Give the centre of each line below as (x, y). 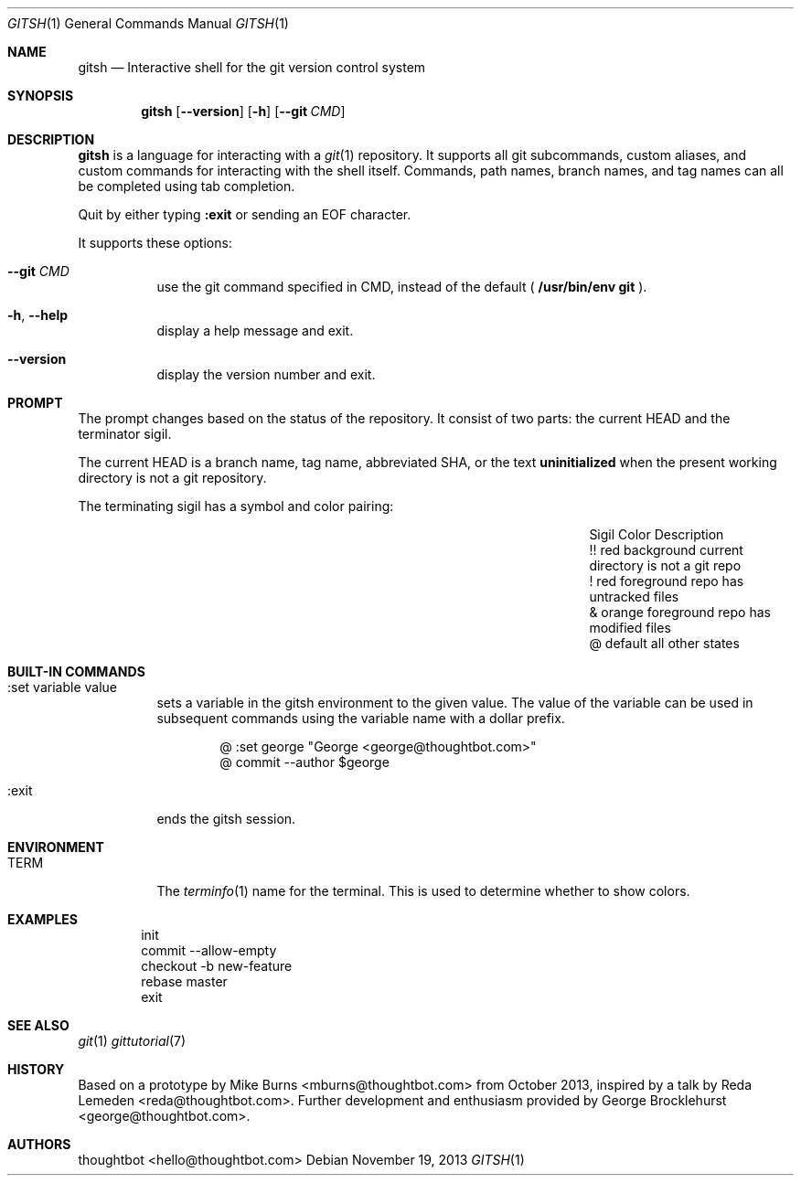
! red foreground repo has (667, 581)
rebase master (184, 981)
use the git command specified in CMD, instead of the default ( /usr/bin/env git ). (402, 287)
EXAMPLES (43, 919)
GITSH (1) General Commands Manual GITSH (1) (148, 23)
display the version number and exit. (266, 374)
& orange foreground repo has (680, 612)
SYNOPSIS (41, 96)
